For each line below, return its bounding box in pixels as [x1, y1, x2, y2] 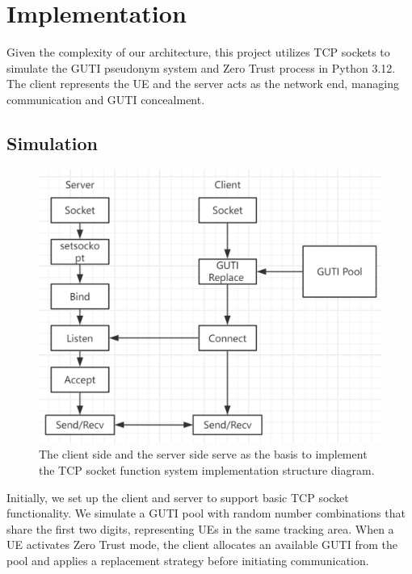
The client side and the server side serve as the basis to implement [39, 446, 368, 463]
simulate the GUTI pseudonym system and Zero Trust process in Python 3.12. [6, 59, 396, 76]
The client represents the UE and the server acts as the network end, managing [6, 75, 400, 92]
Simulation [6, 130, 99, 155]
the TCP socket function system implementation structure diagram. [39, 462, 375, 478]
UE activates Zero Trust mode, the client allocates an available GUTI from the [6, 536, 397, 553]
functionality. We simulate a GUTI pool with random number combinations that [6, 505, 406, 522]
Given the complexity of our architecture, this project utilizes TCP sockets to [6, 44, 390, 61]
